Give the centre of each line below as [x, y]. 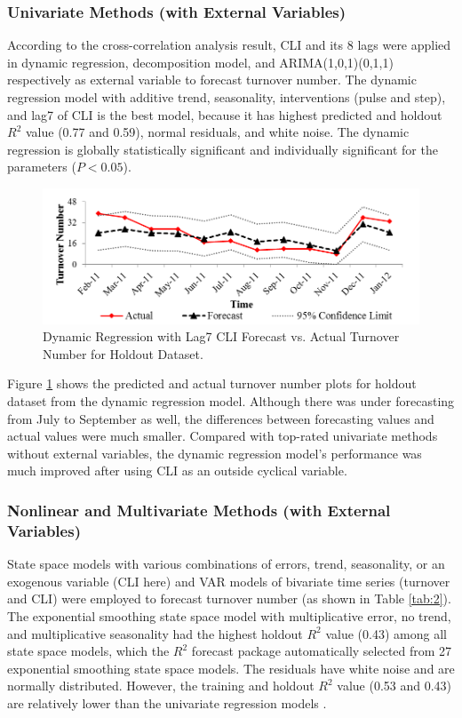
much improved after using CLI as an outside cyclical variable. [177, 471]
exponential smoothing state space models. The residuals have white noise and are [231, 668]
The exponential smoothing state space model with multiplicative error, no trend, [229, 615]
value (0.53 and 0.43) [394, 686]
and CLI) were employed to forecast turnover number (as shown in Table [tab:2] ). [229, 598]
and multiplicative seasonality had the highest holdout [155, 633]
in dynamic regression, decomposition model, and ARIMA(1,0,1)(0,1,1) [200, 62]
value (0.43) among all [386, 633]
